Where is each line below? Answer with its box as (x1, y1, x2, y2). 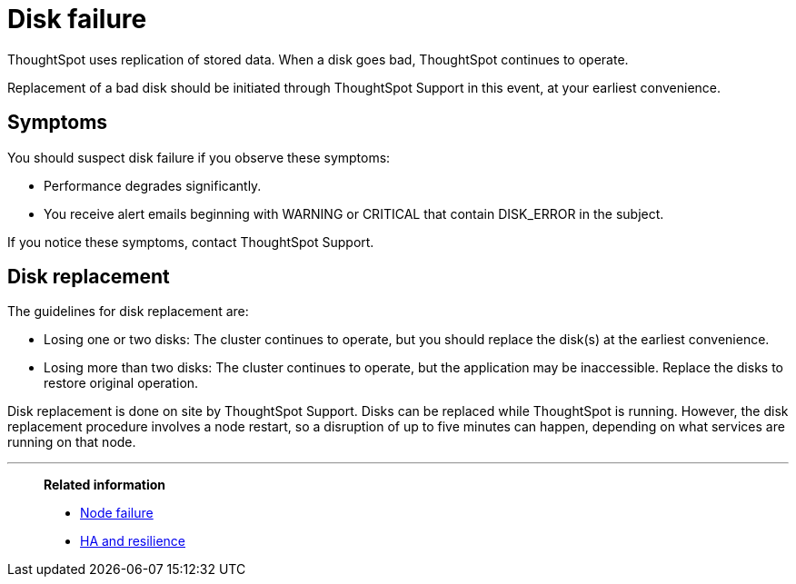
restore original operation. (44, 375, 199, 391)
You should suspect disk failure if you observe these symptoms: (7, 149, 391, 165)
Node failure (80, 505, 154, 521)
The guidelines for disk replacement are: (7, 303, 249, 320)
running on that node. (7, 434, 136, 450)
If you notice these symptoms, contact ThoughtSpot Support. (7, 233, 374, 250)
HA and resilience (80, 533, 185, 549)
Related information (44, 477, 166, 493)
